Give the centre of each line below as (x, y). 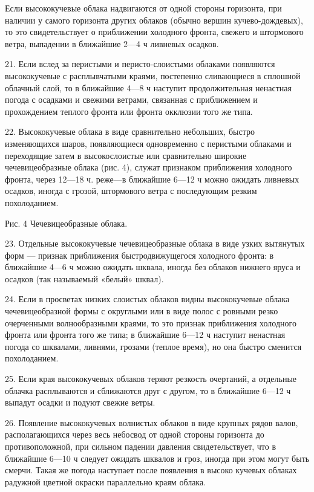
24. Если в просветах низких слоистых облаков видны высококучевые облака (147, 299)
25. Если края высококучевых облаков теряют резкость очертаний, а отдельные (151, 379)
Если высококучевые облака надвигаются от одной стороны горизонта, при (143, 8)
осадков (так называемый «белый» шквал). (84, 278)
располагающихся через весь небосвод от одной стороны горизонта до (135, 434)
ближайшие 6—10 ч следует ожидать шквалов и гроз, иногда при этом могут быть (157, 458)
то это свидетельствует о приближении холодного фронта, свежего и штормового (154, 32)
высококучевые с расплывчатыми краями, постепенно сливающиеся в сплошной (153, 75)
